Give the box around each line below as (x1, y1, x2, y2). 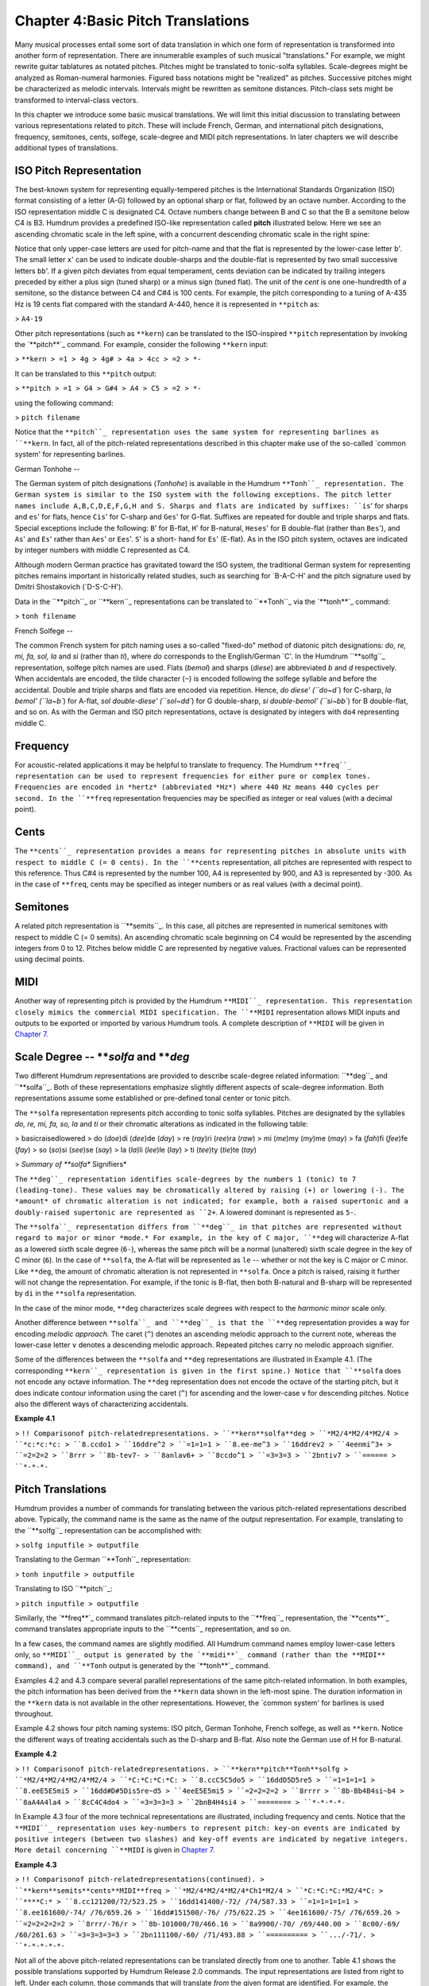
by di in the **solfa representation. (14, 1289, 137, 1298)
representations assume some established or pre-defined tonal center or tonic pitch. (14, 1093, 292, 1103)
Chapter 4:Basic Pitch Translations (14, 12, 249, 29)
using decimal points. (14, 954, 85, 964)
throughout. (14, 1709, 53, 1719)
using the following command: (14, 398, 114, 408)
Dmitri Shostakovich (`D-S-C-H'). (14, 582, 123, 592)
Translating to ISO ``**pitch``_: (14, 1584, 113, 1594)
